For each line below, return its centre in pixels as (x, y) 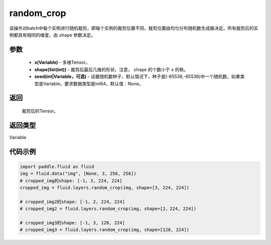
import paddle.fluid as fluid (57, 166)
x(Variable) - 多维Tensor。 (62, 62)
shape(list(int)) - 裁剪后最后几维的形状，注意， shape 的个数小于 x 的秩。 (111, 69)
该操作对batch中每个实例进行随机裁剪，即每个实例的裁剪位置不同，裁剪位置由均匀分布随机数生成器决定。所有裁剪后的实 (134, 28)
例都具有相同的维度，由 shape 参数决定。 (52, 35)
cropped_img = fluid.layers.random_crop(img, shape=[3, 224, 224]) (105, 188)
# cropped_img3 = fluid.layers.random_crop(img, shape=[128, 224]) (105, 230)
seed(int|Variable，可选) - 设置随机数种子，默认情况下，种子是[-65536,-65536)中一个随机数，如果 (137, 77)
